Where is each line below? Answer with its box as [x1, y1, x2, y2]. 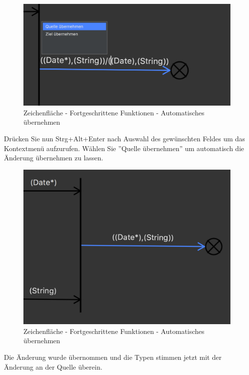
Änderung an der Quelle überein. [4, 361, 103, 372]
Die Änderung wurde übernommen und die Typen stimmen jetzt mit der [4, 352, 222, 362]
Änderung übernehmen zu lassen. [4, 153, 104, 163]
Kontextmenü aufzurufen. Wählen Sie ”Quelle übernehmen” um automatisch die [4, 143, 244, 153]
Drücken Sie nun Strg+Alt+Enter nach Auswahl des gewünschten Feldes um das [4, 133, 245, 144]
